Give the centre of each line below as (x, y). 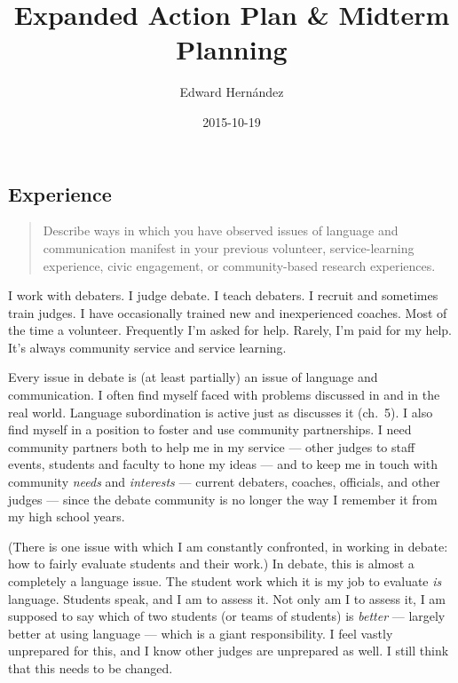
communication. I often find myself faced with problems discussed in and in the (224, 395)
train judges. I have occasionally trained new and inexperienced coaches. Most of (228, 312)
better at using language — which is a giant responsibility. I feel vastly (201, 633)
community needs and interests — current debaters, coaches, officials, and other (224, 482)
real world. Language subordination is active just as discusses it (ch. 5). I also (221, 412)
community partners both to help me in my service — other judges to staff (212, 446)
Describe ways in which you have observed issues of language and (221, 230)
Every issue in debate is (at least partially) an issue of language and (193, 377)
